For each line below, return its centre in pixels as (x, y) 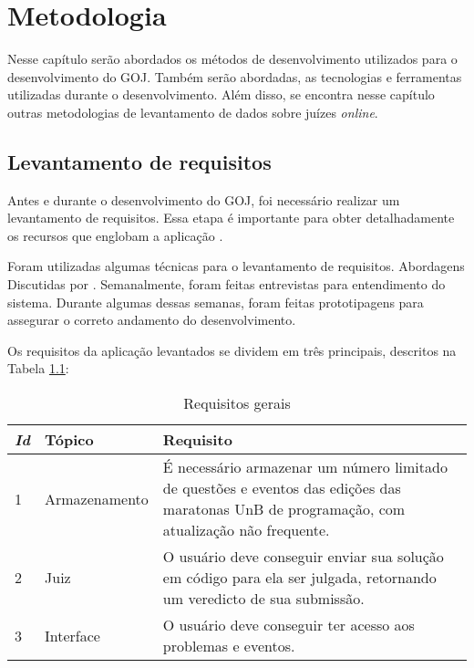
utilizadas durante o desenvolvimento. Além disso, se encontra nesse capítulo (221, 94)
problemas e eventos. (229, 646)
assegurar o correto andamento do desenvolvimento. (152, 320)
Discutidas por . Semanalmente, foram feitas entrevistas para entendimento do (227, 284)
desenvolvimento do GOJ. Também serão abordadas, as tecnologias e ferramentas (235, 76)
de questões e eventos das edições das (282, 488)
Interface (72, 635)
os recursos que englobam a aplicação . (115, 235)
